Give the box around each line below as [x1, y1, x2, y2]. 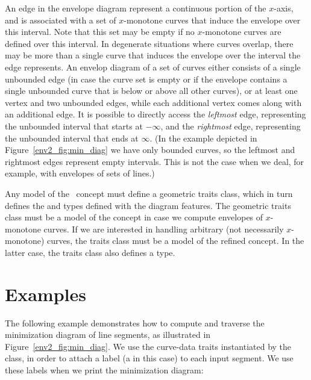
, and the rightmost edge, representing [160, 119, 301, 132]
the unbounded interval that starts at [5, 119, 143, 132]
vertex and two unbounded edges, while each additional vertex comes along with [5, 96, 302, 108]
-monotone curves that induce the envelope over [124, 13, 301, 26]
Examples [5, 281, 86, 306]
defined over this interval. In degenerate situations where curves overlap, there [5, 37, 294, 49]
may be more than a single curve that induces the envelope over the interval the [5, 49, 301, 61]
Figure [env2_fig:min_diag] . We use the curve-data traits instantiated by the [5, 340, 292, 352]
